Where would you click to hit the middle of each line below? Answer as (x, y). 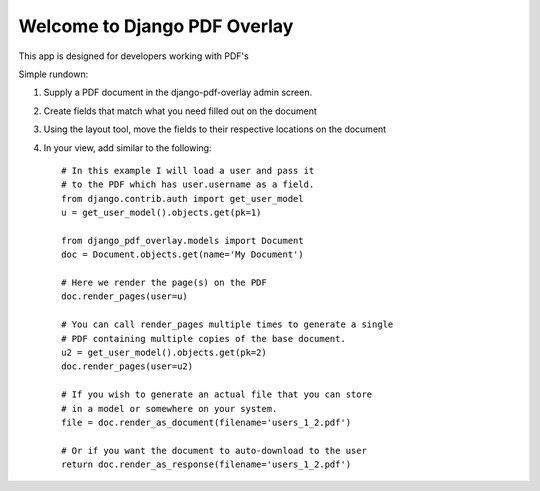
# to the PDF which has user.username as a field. (188, 184)
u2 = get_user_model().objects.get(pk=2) (164, 352)
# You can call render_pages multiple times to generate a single (227, 324)
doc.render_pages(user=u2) (127, 366)
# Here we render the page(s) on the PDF (164, 283)
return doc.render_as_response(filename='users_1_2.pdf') (206, 464)
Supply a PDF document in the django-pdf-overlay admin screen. (178, 92)
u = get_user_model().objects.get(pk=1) (161, 213)
